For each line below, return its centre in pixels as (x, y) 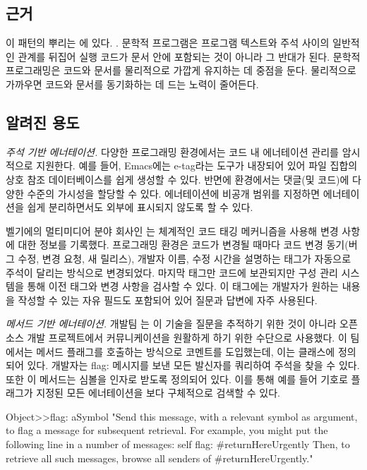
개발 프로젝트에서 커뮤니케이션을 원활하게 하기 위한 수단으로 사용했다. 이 (187, 337)
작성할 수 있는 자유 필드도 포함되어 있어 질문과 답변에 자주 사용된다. (168, 300)
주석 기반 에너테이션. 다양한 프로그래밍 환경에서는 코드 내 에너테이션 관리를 (173, 151)
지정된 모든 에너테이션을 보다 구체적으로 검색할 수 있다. (158, 393)
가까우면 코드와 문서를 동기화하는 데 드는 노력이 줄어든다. (132, 84)
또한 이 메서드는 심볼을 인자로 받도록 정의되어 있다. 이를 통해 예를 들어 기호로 (177, 379)
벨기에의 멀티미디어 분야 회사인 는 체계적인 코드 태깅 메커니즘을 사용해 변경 (172, 230)
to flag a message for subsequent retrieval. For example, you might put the (167, 430)
